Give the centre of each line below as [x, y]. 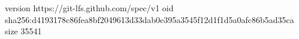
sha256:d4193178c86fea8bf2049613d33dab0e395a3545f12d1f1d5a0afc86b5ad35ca [149, 19]
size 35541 [23, 31]
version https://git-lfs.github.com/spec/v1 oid [89, 8]
